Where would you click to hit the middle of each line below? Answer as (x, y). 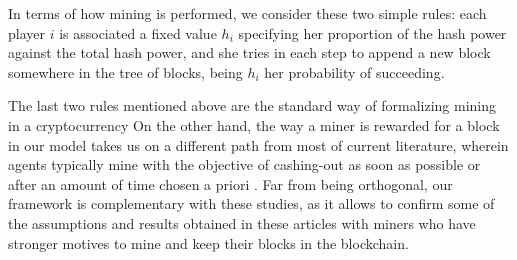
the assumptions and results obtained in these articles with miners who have (242, 222)
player (26, 32)
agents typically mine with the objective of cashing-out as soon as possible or (244, 164)
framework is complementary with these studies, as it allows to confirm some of (251, 203)
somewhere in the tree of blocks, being (125, 71)
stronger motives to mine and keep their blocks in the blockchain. (208, 242)
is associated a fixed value (138, 32)
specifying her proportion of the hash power (372, 32)
